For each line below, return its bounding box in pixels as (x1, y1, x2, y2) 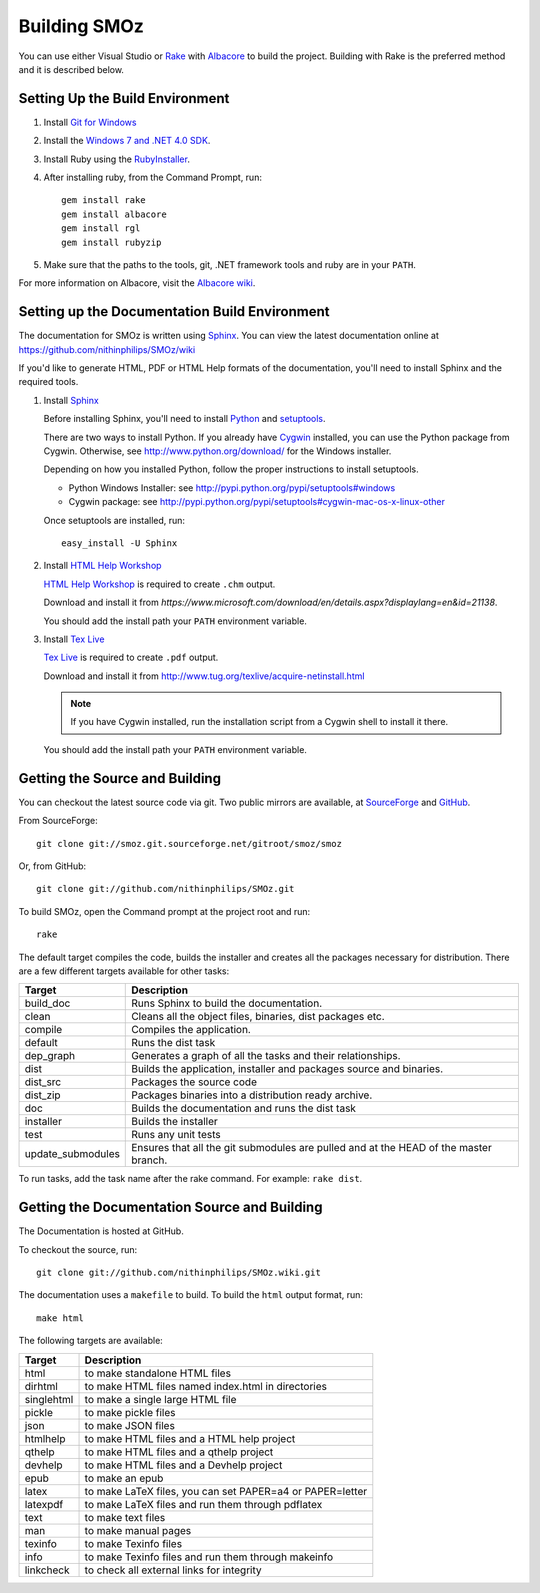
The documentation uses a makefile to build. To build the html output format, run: (18, 1289, 364, 1301)
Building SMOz (18, 15, 145, 37)
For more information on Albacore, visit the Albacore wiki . (18, 277, 256, 289)
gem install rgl (61, 223, 141, 234)
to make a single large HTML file (84, 1392, 237, 1406)
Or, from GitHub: (18, 860, 87, 872)
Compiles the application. (131, 1023, 252, 1037)
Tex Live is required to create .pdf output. (43, 651, 219, 664)
